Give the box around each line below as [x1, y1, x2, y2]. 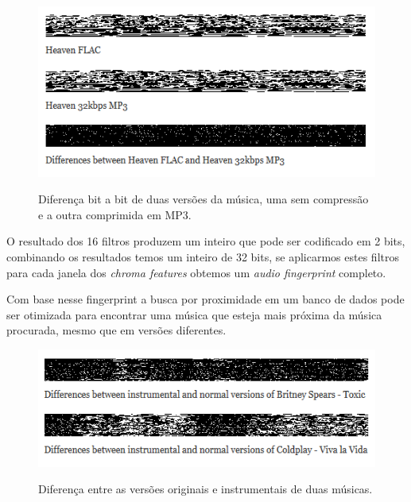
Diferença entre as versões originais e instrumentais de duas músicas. [38, 481, 373, 497]
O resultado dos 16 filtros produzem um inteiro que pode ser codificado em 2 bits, [6, 233, 405, 249]
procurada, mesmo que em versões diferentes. [6, 322, 227, 338]
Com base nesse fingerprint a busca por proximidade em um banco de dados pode [6, 291, 405, 307]
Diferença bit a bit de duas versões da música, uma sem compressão [38, 191, 369, 207]
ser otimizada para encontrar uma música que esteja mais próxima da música [6, 306, 382, 322]
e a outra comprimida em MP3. [38, 206, 192, 222]
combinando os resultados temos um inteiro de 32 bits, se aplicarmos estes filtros [6, 248, 399, 265]
